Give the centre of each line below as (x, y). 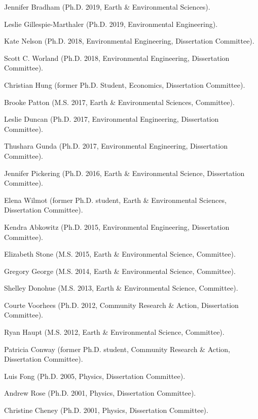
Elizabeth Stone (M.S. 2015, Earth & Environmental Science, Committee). (120, 254)
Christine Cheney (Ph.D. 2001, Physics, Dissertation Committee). (106, 410)
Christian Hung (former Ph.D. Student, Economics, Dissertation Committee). (125, 84)
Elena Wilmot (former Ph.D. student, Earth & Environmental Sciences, (115, 200)
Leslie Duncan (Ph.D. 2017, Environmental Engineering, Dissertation (112, 119)
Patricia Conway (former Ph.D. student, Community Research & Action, (117, 349)
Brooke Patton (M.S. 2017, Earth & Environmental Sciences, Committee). (119, 102)
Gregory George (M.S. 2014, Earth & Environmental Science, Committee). (120, 271)
